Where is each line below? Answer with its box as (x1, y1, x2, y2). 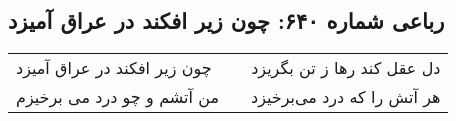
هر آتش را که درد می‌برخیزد (251, 85, 441, 109)
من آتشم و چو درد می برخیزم (16, 85, 220, 109)
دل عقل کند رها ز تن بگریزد (251, 56, 441, 80)
